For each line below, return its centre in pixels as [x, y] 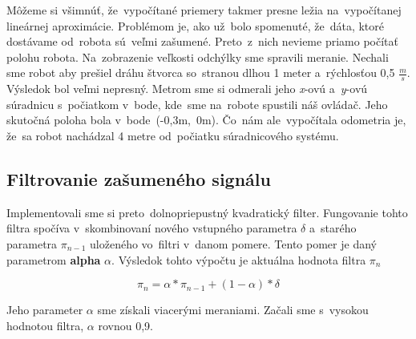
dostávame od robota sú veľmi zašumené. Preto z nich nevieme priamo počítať [202, 41]
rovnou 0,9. [125, 325]
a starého [333, 228]
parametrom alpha [54, 259]
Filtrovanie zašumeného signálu [139, 178]
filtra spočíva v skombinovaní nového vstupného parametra [152, 228]
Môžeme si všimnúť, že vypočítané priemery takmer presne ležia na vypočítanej [204, 10]
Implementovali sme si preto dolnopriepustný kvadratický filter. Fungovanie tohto [207, 212]
